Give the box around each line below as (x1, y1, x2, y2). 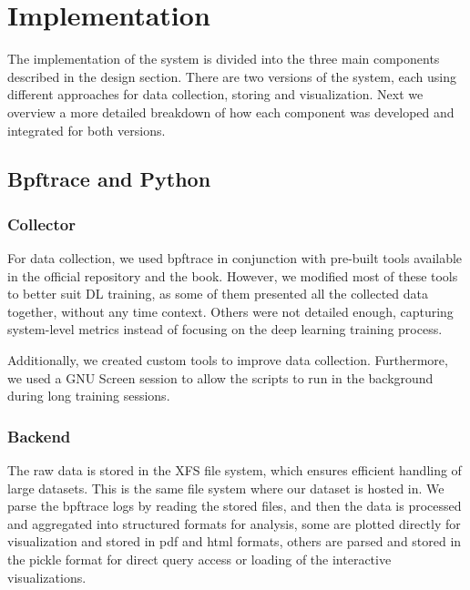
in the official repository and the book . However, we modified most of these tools (7, 266, 458, 285)
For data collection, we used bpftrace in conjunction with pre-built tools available (7, 249, 463, 268)
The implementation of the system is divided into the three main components (7, 49, 440, 68)
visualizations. (7, 567, 87, 586)
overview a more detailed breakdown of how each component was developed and (7, 102, 455, 121)
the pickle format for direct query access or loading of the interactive (7, 550, 392, 569)
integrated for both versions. (7, 120, 166, 139)
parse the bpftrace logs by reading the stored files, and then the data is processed (7, 496, 462, 515)
